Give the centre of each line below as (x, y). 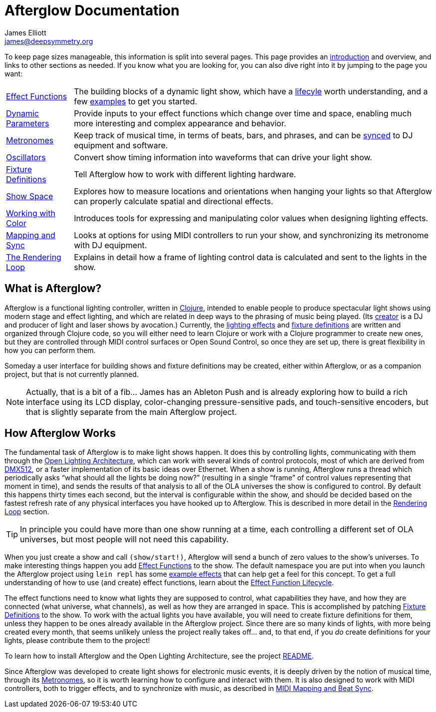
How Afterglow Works (60, 433)
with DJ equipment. (110, 245)
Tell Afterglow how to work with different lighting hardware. (185, 174)
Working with (31, 213)
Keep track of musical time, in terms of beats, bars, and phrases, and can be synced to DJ (243, 135)
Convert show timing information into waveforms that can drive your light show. (223, 157)
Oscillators (26, 157)
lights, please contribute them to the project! (77, 641)
